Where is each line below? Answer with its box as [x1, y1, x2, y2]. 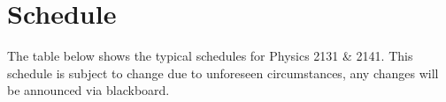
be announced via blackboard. [7, 81, 170, 99]
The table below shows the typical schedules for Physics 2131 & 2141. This [7, 47, 413, 65]
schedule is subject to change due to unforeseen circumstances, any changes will [7, 63, 439, 82]
